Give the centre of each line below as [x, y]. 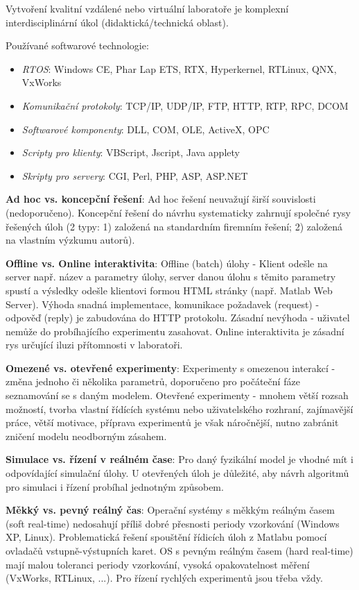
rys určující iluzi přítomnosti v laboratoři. [94, 345]
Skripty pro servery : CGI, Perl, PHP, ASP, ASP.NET [135, 175]
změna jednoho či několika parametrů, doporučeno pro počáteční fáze [153, 381]
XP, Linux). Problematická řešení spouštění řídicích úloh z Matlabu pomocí [166, 537]
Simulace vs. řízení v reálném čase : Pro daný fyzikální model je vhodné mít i [179, 459]
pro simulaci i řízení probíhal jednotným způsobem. [115, 486]
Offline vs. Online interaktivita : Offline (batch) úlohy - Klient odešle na [167, 263]
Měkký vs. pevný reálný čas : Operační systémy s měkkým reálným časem [170, 510]
